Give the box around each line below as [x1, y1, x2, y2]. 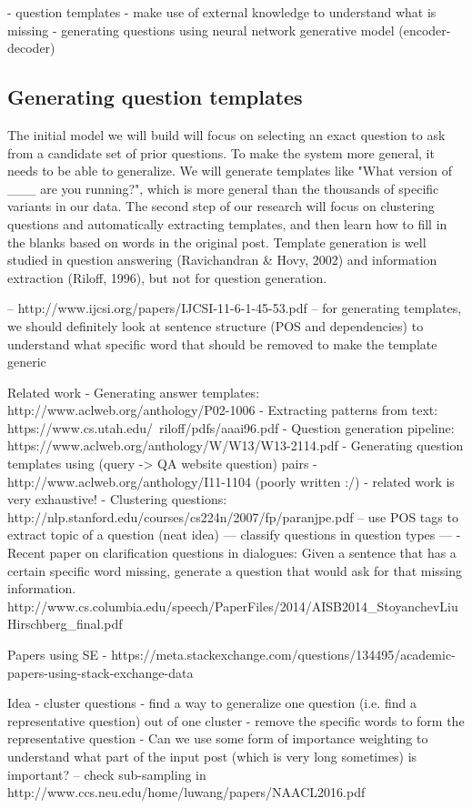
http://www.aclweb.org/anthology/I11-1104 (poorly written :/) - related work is [7, 471, 455, 490]
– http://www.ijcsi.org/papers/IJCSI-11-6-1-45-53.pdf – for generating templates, [7, 298, 462, 318]
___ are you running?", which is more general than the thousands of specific [7, 178, 439, 197]
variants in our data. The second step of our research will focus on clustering [7, 197, 435, 216]
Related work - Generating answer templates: [7, 382, 260, 401]
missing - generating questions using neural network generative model [7, 20, 395, 39]
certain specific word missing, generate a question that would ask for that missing [7, 561, 463, 580]
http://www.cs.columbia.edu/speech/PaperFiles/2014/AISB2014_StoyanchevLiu [7, 596, 458, 615]
